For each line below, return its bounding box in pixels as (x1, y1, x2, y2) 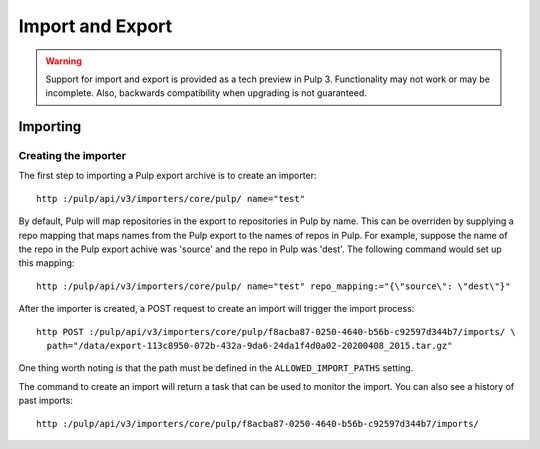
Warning (45, 55, 82, 67)
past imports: (18, 395, 74, 407)
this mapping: (18, 257, 75, 269)
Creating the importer (18, 149, 127, 163)
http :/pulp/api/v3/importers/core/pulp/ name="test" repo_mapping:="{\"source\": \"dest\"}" (36, 280, 511, 292)
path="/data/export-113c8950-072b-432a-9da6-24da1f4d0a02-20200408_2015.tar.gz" (46, 340, 453, 351)
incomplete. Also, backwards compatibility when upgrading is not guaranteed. (45, 87, 367, 99)
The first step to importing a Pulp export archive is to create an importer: (18, 170, 317, 182)
